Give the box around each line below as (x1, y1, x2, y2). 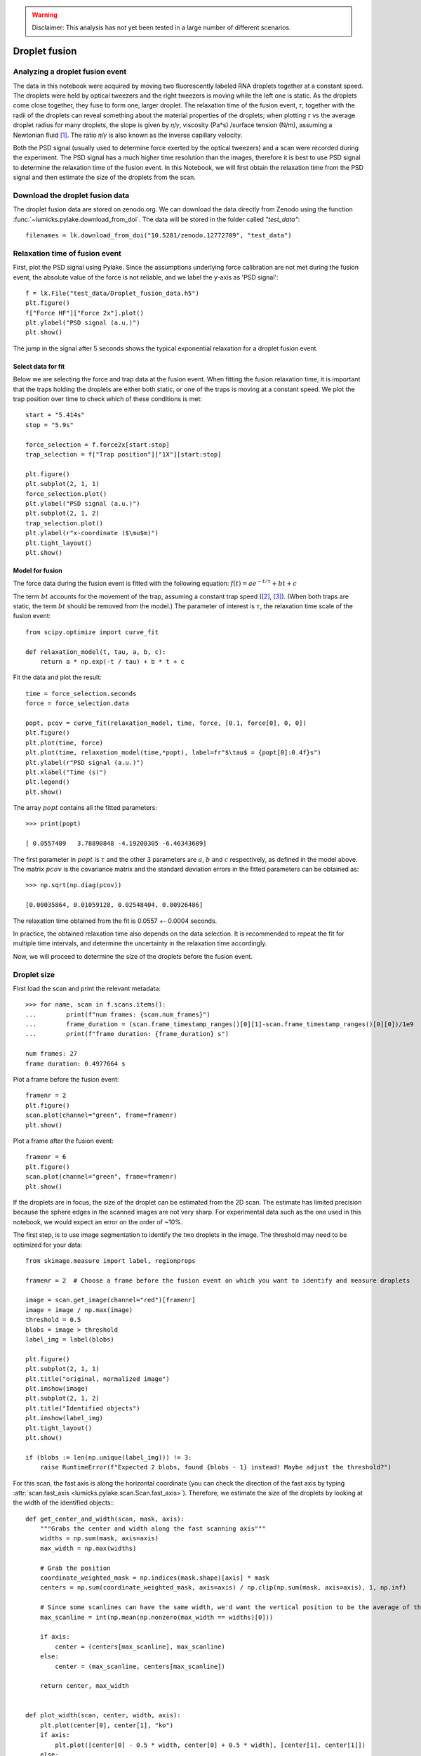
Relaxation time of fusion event (13, 248, 122, 258)
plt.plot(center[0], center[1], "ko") (39, 1721, 174, 1729)
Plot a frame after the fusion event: (13, 1136, 114, 1145)
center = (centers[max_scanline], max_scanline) (55, 1642, 226, 1651)
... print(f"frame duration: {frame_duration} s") (25, 1030, 229, 1038)
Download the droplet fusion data (13, 190, 130, 200)
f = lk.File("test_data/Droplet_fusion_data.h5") (25, 289, 200, 297)
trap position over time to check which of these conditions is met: (13, 395, 203, 403)
